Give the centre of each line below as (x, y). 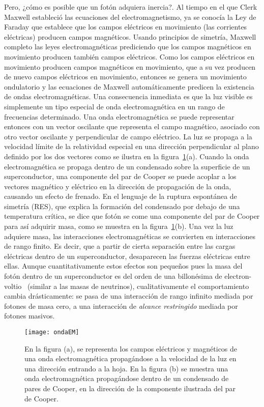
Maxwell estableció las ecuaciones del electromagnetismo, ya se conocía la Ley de (130, 17)
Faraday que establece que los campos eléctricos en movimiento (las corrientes (126, 27)
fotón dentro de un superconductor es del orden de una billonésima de (113, 276)
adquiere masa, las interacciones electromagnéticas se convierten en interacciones (130, 236)
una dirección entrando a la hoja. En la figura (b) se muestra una (126, 368)
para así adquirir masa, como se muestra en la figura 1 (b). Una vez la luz (119, 226)
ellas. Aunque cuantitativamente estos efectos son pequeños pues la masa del (123, 266)
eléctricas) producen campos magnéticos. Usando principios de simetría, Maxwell (130, 36)
